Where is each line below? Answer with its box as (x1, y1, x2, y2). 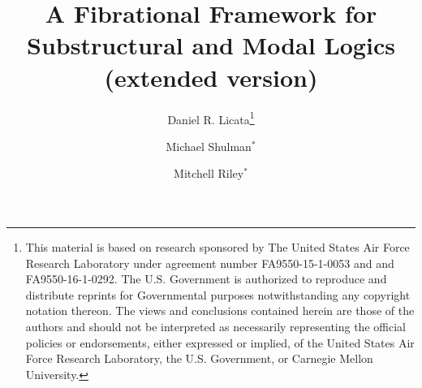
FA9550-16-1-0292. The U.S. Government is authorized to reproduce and (25, 270, 387, 287)
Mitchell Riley (174, 165, 244, 182)
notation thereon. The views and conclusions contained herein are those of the (25, 302, 415, 319)
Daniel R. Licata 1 (167, 108, 255, 127)
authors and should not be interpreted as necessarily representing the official (25, 317, 406, 334)
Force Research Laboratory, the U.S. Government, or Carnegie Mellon (25, 350, 373, 367)
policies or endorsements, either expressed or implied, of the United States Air (25, 334, 415, 351)
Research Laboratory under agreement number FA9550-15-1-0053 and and (25, 254, 394, 271)
